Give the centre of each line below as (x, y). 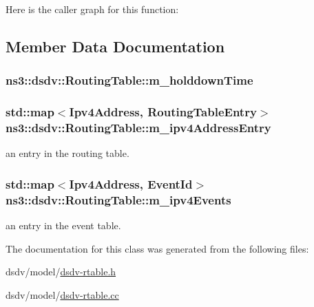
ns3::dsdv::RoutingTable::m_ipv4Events (118, 199)
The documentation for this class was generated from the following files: (157, 248)
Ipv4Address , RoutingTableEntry (163, 112)
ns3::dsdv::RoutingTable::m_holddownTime (129, 80)
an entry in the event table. (63, 225)
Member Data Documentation (115, 46)
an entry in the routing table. (67, 153)
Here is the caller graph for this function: (92, 9)
